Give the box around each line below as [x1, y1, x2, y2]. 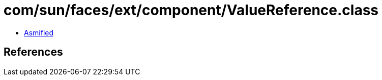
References [4, 46, 63, 59]
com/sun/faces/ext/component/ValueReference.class [4, 2, 378, 19]
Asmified [24, 28, 54, 37]
